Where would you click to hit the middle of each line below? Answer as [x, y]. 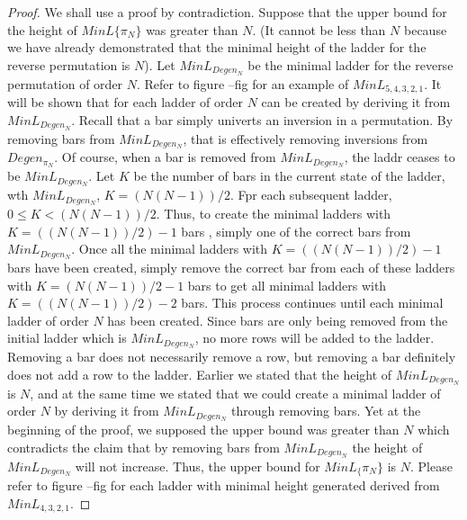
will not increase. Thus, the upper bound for [198, 466]
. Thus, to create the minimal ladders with [274, 213]
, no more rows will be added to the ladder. [314, 338]
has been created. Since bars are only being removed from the [278, 320]
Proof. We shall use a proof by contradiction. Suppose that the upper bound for [227, 12]
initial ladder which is [67, 338]
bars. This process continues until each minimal [312, 303]
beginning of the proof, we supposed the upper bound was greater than [203, 430]
